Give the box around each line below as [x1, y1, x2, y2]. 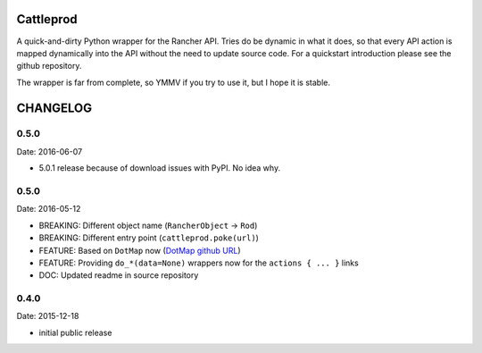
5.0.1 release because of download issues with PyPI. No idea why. [38, 163, 281, 173]
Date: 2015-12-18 [16, 311, 79, 322]
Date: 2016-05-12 [16, 204, 81, 214]
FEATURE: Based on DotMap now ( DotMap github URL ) [38, 245, 241, 256]
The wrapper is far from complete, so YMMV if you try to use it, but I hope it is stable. [16, 77, 330, 88]
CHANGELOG [16, 100, 93, 115]
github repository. [16, 61, 82, 71]
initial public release [38, 327, 112, 338]
